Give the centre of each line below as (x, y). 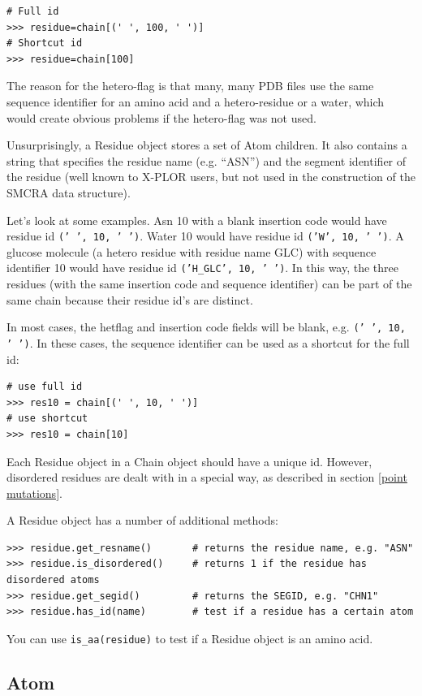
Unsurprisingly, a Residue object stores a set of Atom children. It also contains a (207, 145)
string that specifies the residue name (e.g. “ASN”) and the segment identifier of (207, 160)
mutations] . (34, 493)
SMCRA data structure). (69, 192)
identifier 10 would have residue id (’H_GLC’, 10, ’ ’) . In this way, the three (203, 268)
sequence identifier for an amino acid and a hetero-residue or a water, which (196, 101)
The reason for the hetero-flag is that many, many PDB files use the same (190, 86)
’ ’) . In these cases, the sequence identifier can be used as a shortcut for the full (208, 342)
